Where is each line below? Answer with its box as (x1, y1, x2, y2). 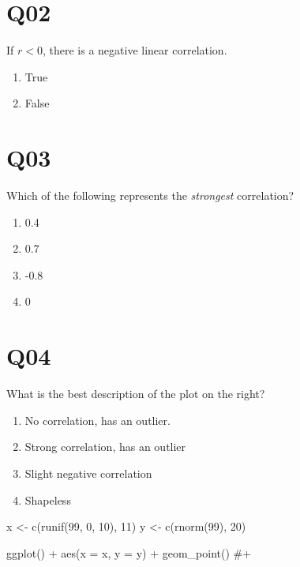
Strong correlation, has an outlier (24, 438, 186, 455)
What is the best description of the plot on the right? (6, 385, 265, 402)
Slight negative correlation (24, 464, 152, 481)
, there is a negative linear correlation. (42, 42, 227, 58)
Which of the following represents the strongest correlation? (6, 187, 294, 204)
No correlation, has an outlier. (24, 411, 171, 428)
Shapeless (24, 491, 71, 508)
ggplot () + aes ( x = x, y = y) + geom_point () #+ (6, 544, 252, 561)
